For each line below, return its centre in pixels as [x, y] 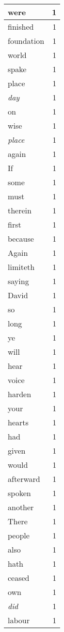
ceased [19, 578]
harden [20, 394]
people [19, 535]
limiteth [21, 267]
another [21, 507]
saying [18, 281]
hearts [18, 422]
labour [19, 620]
